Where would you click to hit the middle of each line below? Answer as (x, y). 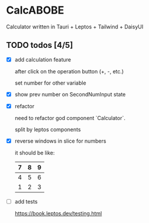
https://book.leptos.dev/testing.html (58, 214)
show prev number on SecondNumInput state (70, 94)
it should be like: (35, 153)
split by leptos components (48, 129)
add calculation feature (43, 59)
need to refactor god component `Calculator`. (70, 118)
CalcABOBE (35, 10)
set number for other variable (51, 83)
